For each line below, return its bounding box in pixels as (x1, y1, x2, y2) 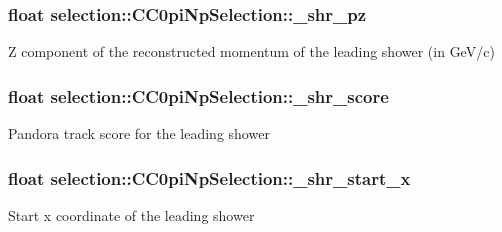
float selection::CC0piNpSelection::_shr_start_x (8, 165, 411, 190)
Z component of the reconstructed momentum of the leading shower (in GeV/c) (8, 41, 495, 62)
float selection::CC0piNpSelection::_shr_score (8, 83, 389, 108)
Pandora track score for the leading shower (8, 123, 270, 144)
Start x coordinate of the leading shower (8, 204, 255, 225)
